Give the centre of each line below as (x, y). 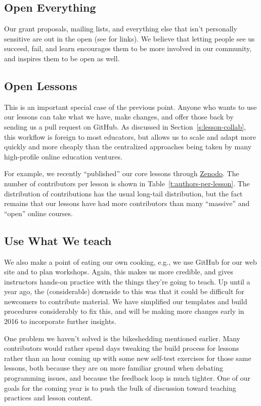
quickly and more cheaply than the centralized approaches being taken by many (128, 147)
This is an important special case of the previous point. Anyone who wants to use (130, 107)
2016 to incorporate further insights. (60, 321)
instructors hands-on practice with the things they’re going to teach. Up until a (127, 281)
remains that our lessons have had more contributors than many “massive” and (127, 203)
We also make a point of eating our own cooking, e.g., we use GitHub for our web (130, 261)
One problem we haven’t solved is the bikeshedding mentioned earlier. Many (122, 338)
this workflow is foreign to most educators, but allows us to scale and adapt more (130, 136)
